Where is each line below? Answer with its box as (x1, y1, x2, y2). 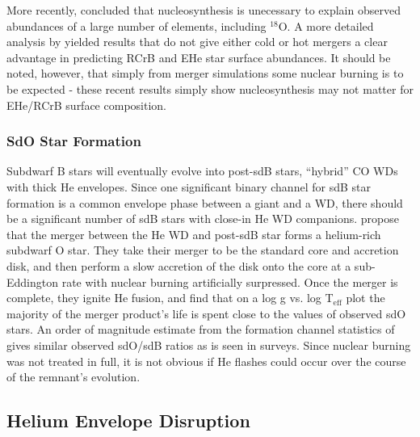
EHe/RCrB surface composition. (6, 96, 166, 113)
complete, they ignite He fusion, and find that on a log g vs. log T (6, 289, 334, 306)
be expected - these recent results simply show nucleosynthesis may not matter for (6, 80, 414, 97)
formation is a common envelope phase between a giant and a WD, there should (6, 194, 403, 211)
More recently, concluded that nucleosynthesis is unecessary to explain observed (6, 2, 401, 18)
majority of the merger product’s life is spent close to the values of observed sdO (6, 305, 406, 321)
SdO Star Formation (6, 131, 141, 151)
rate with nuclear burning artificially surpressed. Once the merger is (61, 273, 398, 290)
